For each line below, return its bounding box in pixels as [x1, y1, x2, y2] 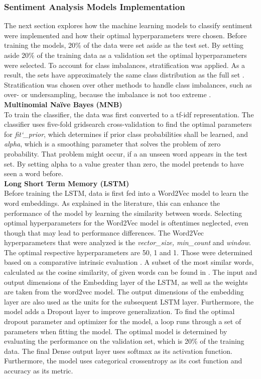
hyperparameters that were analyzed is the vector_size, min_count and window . [4, 237, 251, 248]
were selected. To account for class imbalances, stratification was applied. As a [4, 59, 245, 70]
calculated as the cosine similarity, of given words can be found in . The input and [4, 267, 257, 277]
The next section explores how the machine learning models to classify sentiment [4, 20, 252, 31]
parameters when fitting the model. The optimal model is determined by [4, 326, 227, 336]
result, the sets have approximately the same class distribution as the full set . [4, 69, 244, 80]
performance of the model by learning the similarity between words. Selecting [4, 207, 242, 218]
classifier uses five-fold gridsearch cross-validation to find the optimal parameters [4, 119, 252, 129]
